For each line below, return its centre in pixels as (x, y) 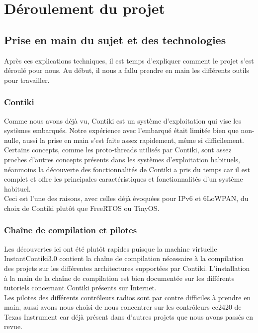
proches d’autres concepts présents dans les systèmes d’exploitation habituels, (122, 159)
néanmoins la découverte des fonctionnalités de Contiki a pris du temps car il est (127, 169)
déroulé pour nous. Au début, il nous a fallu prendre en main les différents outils (127, 70)
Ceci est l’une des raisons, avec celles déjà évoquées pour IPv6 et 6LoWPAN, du (126, 198)
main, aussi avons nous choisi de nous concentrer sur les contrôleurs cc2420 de (123, 307)
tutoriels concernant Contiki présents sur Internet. (80, 288)
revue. (13, 326)
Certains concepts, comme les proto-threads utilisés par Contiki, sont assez (118, 150)
